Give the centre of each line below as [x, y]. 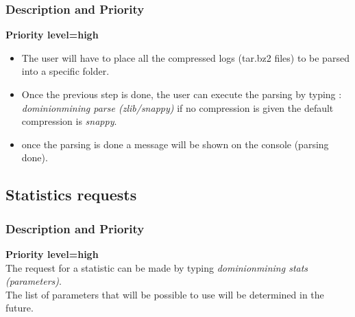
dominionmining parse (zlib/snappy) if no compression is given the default [177, 107]
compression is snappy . [69, 121]
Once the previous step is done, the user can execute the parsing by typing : [182, 94]
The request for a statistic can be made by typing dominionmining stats [157, 267]
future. [20, 308]
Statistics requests [71, 195]
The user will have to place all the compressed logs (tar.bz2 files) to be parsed [185, 57]
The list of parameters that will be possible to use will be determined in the [165, 294]
